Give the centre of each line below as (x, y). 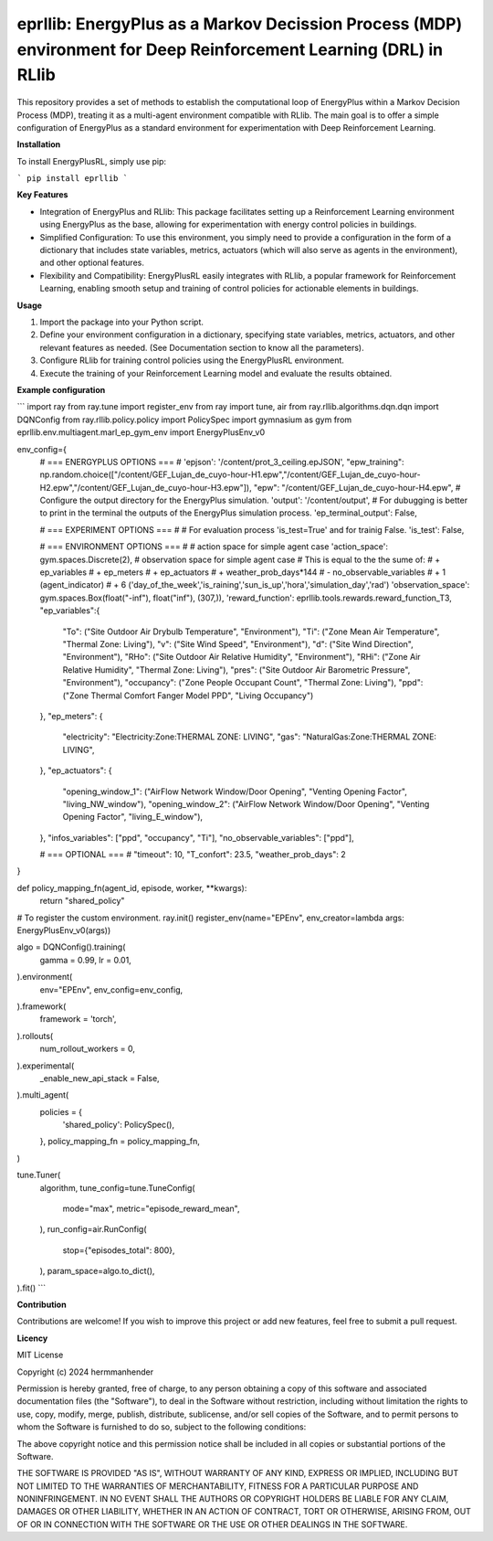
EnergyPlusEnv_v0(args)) (64, 930)
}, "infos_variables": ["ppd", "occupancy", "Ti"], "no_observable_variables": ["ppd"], (197, 837)
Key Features (42, 195)
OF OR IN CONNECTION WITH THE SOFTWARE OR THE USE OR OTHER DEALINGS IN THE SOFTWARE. (212, 1524)
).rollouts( (35, 1036)
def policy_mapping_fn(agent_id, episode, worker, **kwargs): (132, 887)
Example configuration (61, 389)
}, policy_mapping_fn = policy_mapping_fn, (120, 1142)
